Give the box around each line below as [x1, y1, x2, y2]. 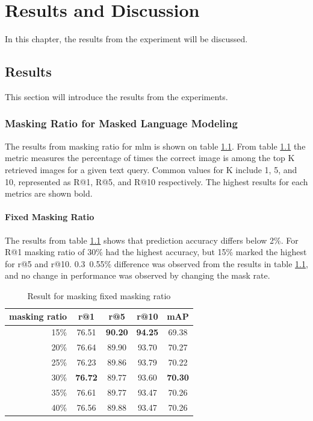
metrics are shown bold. [5, 187, 93, 200]
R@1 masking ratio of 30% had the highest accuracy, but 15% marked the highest [5, 245, 307, 258]
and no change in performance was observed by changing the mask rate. [5, 269, 270, 282]
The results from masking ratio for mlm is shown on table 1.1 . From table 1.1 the [5, 139, 306, 152]
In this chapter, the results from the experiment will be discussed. [5, 33, 248, 45]
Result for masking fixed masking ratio [27, 289, 171, 302]
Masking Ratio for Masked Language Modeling [5, 116, 238, 131]
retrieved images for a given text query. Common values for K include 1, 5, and [5, 163, 297, 176]
